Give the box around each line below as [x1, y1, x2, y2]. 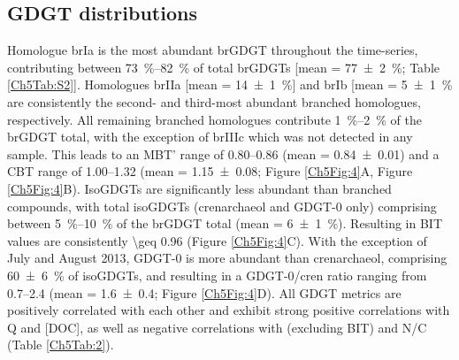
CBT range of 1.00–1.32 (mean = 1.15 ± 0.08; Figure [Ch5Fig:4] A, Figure [7, 162, 413, 180]
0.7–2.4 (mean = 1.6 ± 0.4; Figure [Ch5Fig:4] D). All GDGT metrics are [7, 283, 402, 302]
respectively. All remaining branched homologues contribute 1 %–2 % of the [7, 110, 422, 128]
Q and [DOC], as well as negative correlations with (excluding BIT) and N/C [7, 318, 427, 336]
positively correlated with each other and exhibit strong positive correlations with [7, 301, 450, 319]
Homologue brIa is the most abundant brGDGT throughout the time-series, [7, 41, 418, 59]
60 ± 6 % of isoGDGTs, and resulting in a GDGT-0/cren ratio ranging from [7, 265, 427, 284]
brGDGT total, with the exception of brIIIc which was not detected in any [7, 127, 413, 146]
